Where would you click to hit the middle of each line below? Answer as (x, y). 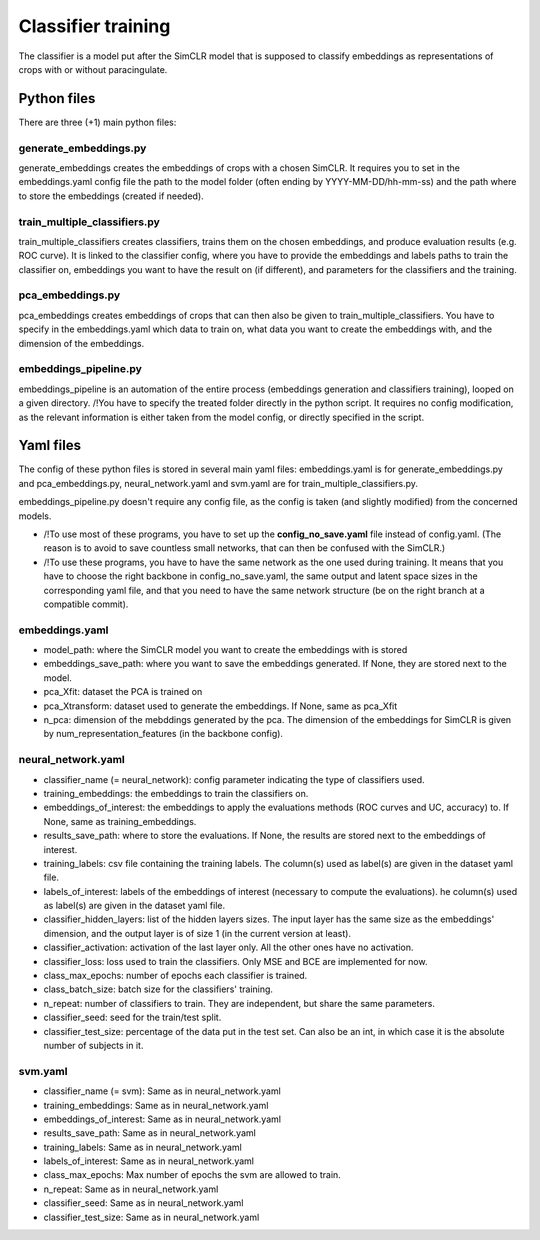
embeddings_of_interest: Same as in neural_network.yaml (162, 1119)
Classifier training (94, 26)
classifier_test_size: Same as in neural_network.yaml (151, 1217)
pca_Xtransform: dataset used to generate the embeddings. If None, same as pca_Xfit (220, 706)
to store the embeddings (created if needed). (111, 196)
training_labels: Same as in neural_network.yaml (142, 1147)
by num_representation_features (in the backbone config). (163, 734)
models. (35, 516)
